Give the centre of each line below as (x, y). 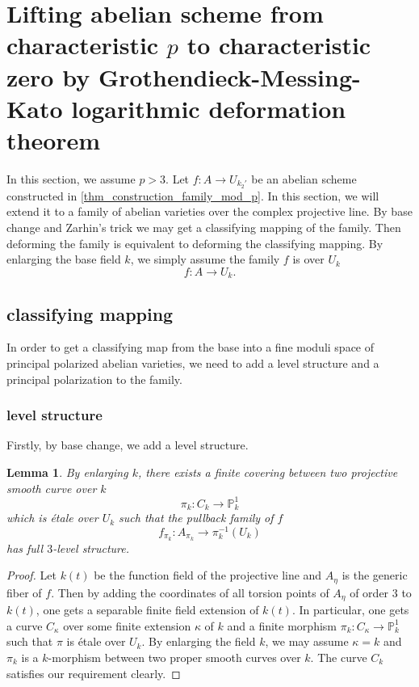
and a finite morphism (282, 625)
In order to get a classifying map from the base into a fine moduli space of (191, 347)
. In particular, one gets (350, 610)
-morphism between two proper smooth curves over (174, 657)
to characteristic (279, 45)
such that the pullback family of (196, 518)
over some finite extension (127, 625)
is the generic (375, 575)
